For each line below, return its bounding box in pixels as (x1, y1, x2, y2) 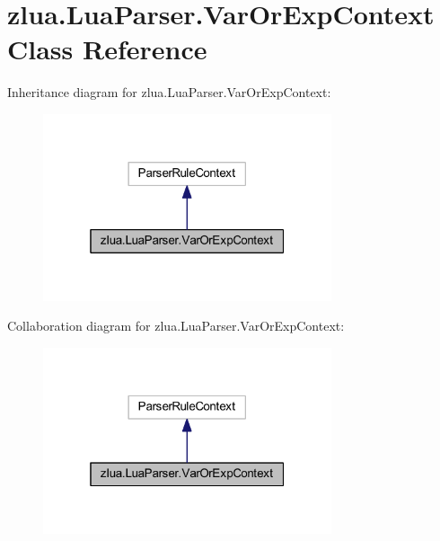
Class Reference (7, 31, 207, 67)
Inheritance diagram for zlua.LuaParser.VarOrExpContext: (7, 83, 331, 102)
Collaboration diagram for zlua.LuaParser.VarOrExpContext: (7, 316, 345, 335)
